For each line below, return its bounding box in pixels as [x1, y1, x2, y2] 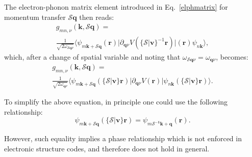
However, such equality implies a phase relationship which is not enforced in [4, 133, 242, 144]
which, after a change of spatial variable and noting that [4, 51, 181, 62]
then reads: [79, 11, 114, 22]
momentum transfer [4, 11, 66, 22]
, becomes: [216, 51, 248, 62]
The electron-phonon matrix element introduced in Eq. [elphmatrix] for [4, 2, 228, 12]
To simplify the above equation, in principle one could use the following [4, 96, 228, 107]
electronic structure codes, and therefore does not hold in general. [4, 143, 210, 153]
